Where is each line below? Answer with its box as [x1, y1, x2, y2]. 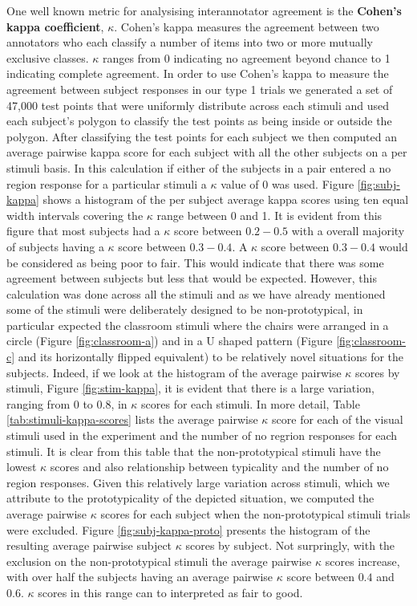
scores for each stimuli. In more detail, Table [141, 395, 360, 412]
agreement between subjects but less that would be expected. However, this [6, 270, 378, 287]
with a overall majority [291, 222, 405, 239]
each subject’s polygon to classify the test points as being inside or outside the [6, 112, 392, 129]
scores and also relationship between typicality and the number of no [50, 458, 389, 475]
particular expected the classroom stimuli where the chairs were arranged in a [6, 316, 389, 333]
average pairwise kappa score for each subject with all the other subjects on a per [6, 144, 407, 161]
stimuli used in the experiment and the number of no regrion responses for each [6, 427, 398, 444]
